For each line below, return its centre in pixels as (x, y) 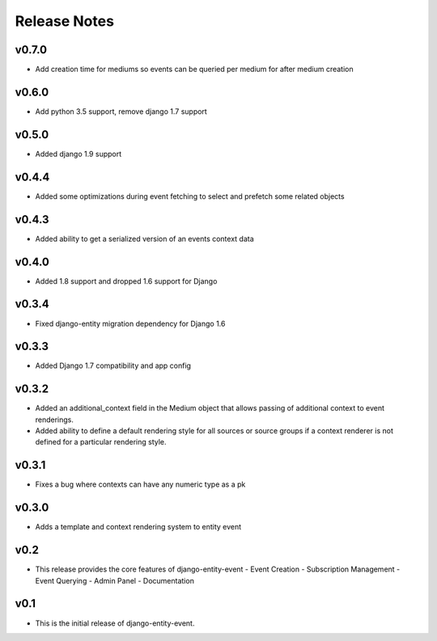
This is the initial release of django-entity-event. (115, 623)
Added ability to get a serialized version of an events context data (144, 238)
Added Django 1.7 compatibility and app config (113, 366)
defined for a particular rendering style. (101, 442)
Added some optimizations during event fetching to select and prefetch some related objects (190, 196)
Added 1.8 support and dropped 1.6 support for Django (126, 281)
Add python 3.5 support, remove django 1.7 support (121, 111)
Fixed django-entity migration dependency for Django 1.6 (130, 323)
